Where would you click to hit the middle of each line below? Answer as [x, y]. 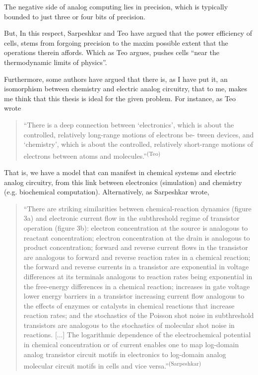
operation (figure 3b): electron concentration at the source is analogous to [136, 227]
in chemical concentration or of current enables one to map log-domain [131, 344]
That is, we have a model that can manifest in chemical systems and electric [120, 172]
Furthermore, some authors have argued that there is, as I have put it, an [116, 79]
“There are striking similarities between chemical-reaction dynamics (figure [137, 208]
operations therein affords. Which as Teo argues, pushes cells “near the [112, 52]
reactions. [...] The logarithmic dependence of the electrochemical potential [137, 335]
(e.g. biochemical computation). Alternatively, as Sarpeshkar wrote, [107, 192]
